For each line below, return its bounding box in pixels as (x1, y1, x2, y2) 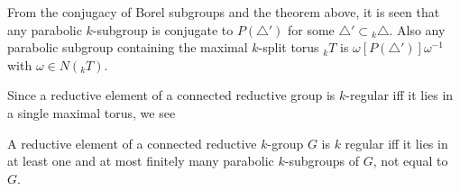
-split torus (258, 38, 319, 57)
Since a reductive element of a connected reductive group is (7, 86, 336, 105)
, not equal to (373, 151, 448, 170)
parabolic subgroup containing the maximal (7, 38, 248, 57)
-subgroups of (284, 151, 359, 170)
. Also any (389, 20, 446, 39)
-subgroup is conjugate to (92, 20, 234, 39)
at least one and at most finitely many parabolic (7, 151, 274, 170)
